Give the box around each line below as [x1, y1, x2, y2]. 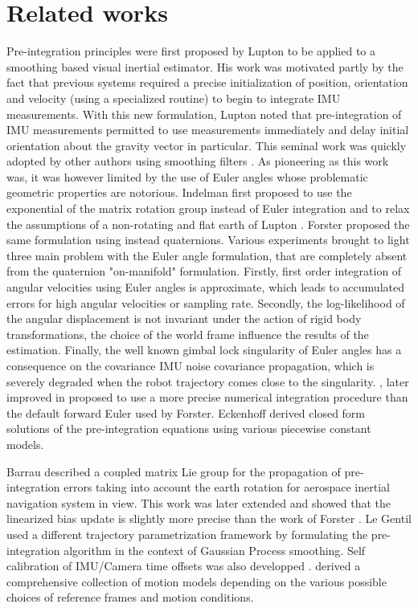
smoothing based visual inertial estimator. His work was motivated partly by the [6, 58, 404, 75]
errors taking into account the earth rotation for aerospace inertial [64, 479, 390, 496]
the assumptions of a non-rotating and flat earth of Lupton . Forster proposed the [6, 215, 410, 232]
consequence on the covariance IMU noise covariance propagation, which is [6, 357, 375, 373]
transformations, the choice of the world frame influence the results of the [6, 325, 369, 342]
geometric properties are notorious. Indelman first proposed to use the [6, 184, 352, 201]
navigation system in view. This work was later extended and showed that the [6, 494, 391, 511]
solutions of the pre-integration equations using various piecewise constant [6, 420, 371, 437]
